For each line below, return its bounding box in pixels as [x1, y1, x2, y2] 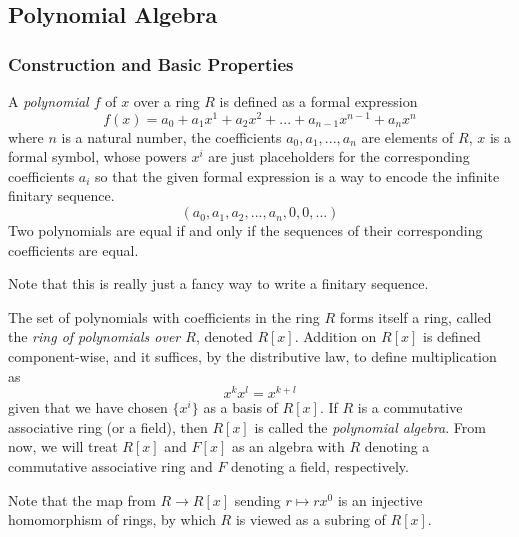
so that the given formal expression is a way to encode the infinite [95, 165, 500, 186]
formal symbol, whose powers [8, 146, 187, 167]
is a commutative [357, 397, 463, 418]
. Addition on [294, 326, 377, 347]
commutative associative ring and [8, 456, 213, 477]
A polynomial [8, 91, 89, 111]
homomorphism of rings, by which [8, 509, 216, 530]
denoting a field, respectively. [231, 456, 409, 477]
